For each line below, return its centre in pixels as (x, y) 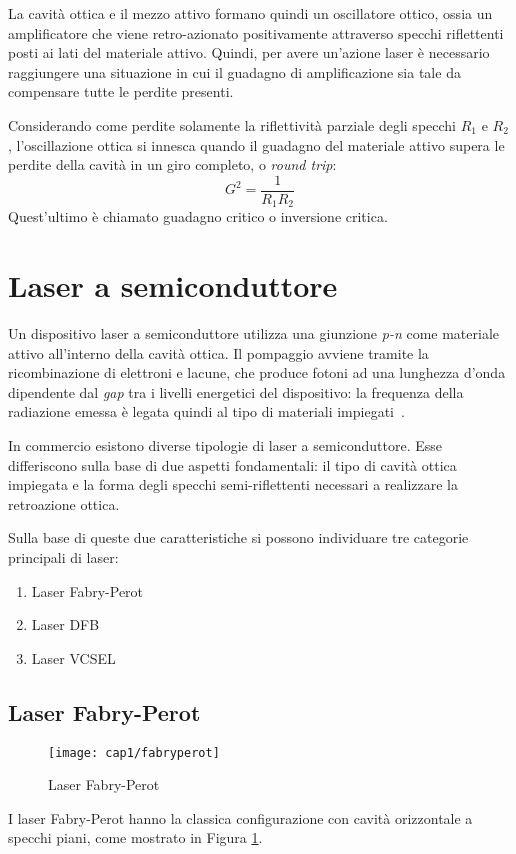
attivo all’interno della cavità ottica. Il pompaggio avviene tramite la (218, 352)
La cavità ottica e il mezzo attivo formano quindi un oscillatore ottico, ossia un (250, 13)
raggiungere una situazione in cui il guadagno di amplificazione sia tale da (234, 71)
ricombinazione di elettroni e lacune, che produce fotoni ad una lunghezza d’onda (257, 372)
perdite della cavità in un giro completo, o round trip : (172, 164)
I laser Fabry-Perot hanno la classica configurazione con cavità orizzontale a (240, 817)
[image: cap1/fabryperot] (134, 752)
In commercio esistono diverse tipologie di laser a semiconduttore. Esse (225, 444)
